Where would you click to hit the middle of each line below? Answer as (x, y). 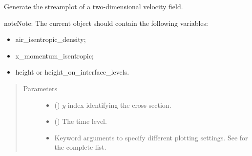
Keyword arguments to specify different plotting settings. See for (151, 137)
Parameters (40, 88)
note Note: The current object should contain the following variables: (106, 23)
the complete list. (80, 147)
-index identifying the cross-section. (118, 105)
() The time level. (81, 121)
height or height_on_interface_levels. (72, 72)
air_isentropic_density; (51, 39)
